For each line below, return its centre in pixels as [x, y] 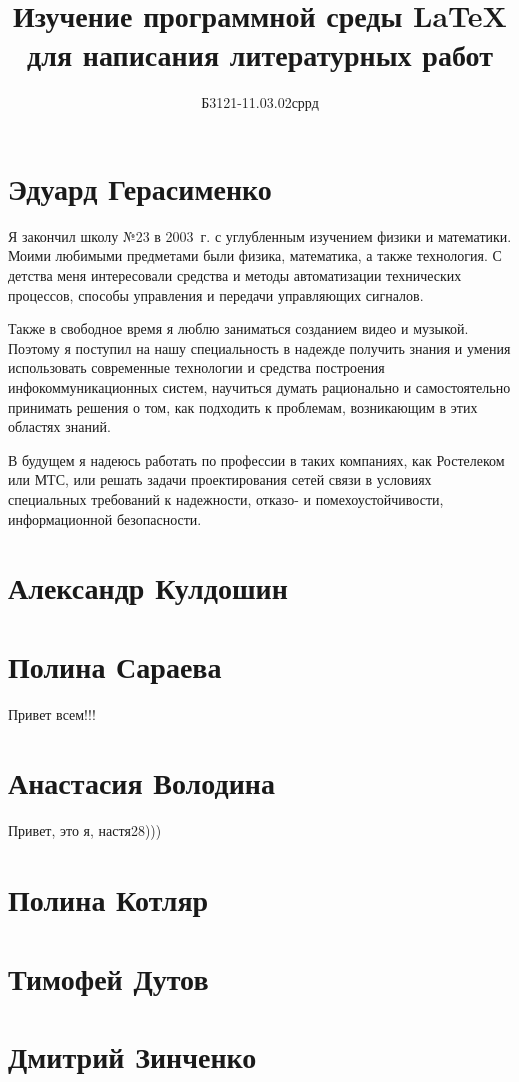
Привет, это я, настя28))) [85, 830]
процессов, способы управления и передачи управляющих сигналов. [216, 294]
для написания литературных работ [260, 54]
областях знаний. [59, 426]
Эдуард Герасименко [140, 187]
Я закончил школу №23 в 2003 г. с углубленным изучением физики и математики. [260, 235]
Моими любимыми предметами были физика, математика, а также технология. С [255, 255]
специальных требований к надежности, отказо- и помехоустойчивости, [226, 498]
